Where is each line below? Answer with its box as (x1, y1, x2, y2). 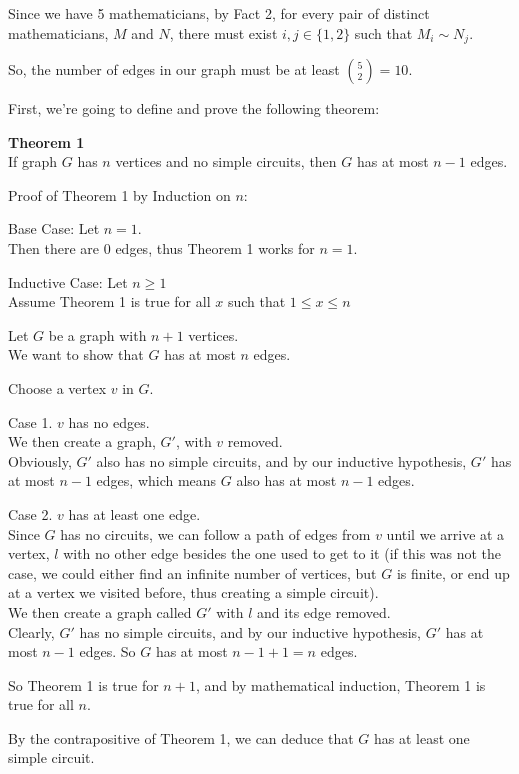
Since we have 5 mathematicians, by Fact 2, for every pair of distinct (8, 3, 430, 23)
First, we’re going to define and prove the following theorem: (8, 98, 380, 119)
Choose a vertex (8, 377, 107, 398)
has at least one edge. (68, 503, 201, 524)
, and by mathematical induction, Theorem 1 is (195, 674, 486, 695)
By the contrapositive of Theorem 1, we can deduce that (8, 727, 354, 748)
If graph (8, 151, 58, 172)
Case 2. (8, 503, 53, 524)
